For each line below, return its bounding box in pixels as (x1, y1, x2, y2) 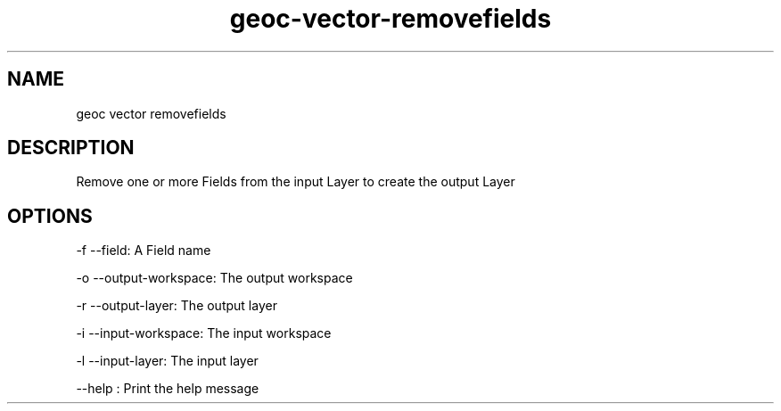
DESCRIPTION (7, 136, 135, 160)
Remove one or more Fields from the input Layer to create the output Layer (76, 174, 515, 190)
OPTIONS (7, 204, 93, 227)
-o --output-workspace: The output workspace (76, 270, 353, 286)
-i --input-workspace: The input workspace (76, 325, 332, 341)
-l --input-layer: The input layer (76, 353, 259, 369)
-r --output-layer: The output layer (76, 298, 277, 314)
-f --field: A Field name (76, 242, 211, 259)
